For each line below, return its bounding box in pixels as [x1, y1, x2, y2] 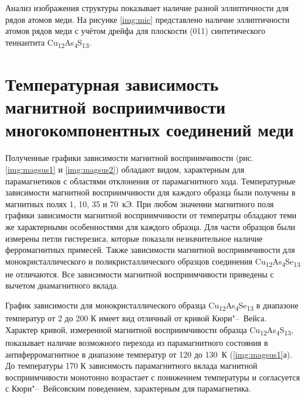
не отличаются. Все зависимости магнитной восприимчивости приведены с [5, 267, 274, 280]
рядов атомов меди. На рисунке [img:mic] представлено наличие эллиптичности [5, 13, 290, 25]
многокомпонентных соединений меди [5, 118, 294, 142]
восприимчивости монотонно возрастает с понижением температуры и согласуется [5, 370, 300, 383]
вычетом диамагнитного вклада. [5, 279, 119, 291]
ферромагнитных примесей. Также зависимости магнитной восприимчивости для [5, 243, 295, 256]
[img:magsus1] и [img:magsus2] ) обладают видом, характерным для [5, 163, 245, 175]
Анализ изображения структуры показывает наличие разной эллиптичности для [5, 2, 289, 13]
